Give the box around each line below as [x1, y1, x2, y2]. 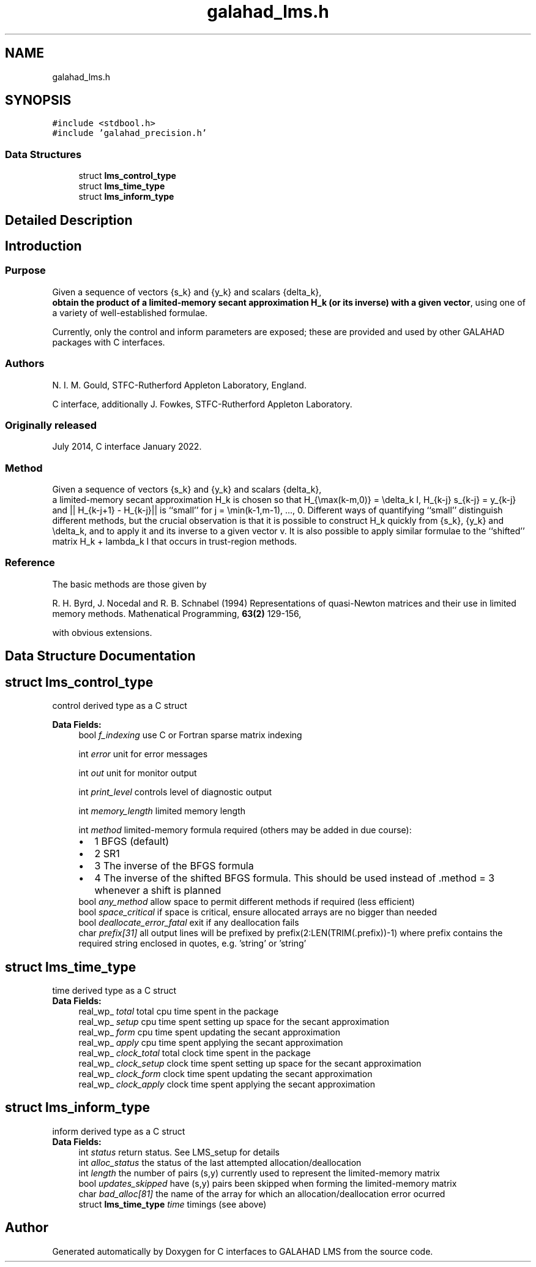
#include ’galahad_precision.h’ [52, 128, 207, 138]
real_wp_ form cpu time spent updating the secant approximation [78, 1026, 340, 1037]
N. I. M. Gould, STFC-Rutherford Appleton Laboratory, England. [52, 379, 307, 390]
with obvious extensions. [52, 627, 152, 638]
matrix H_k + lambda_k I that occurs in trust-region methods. [52, 536, 297, 547]
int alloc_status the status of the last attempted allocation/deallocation [78, 1157, 362, 1168]
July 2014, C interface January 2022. [52, 441, 202, 452]
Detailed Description [5, 212, 133, 228]
